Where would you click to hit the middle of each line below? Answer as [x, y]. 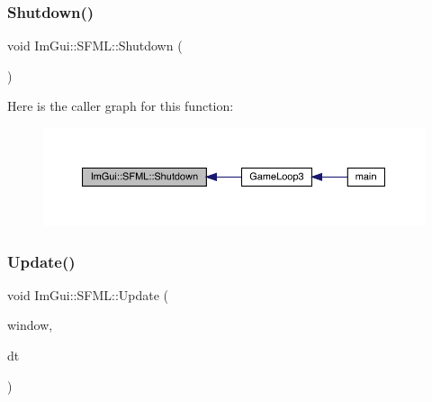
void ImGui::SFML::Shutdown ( [95, 46]
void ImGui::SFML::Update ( [88, 294]
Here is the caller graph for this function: [121, 106]
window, [30, 325]
